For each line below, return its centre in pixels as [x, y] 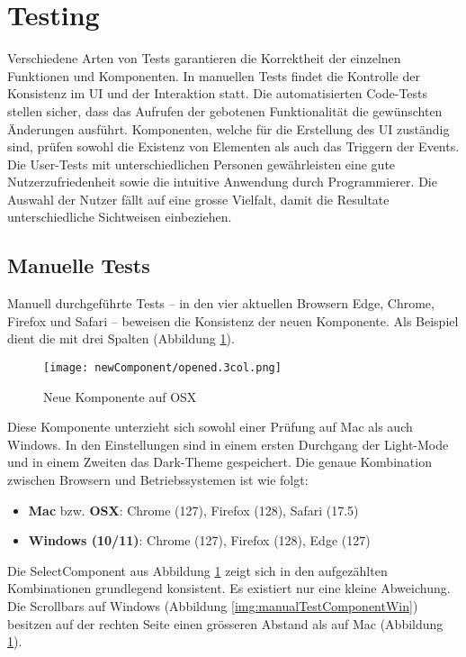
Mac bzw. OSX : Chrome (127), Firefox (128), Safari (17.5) [193, 510]
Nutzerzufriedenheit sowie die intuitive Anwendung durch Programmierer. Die [222, 182]
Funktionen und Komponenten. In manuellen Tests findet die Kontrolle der [214, 75]
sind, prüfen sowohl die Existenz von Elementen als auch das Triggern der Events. [233, 146]
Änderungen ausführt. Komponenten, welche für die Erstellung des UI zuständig [229, 128]
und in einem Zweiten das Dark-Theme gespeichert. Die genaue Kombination [220, 462]
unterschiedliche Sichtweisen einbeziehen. [120, 217]
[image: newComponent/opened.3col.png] [162, 368]
